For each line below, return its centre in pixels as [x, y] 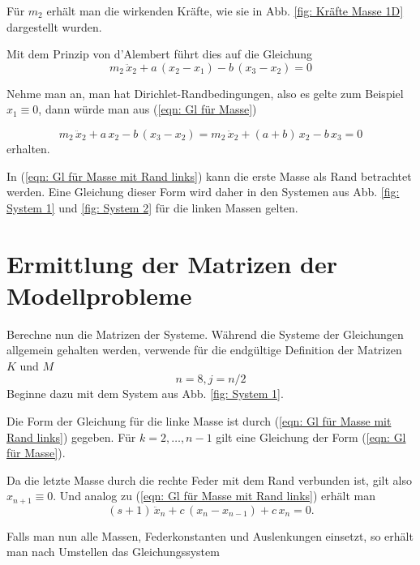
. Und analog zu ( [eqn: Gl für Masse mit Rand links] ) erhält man [214, 496]
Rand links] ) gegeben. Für [71, 437]
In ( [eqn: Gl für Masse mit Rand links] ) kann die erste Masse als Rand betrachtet [209, 175]
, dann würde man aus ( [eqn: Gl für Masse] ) [148, 109]
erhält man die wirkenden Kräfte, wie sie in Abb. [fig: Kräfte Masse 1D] [225, 11]
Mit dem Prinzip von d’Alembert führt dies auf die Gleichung [159, 54]
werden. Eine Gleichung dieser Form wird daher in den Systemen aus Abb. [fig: [203, 192]
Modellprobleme [99, 295]
